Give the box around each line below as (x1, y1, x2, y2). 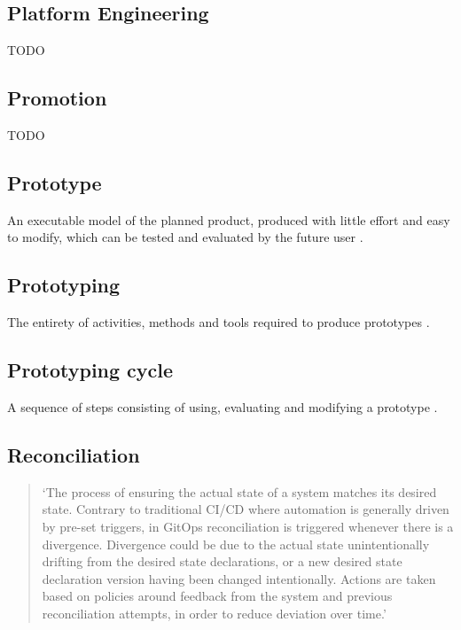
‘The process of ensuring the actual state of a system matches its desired (42, 482, 437, 501)
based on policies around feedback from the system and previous (42, 587, 393, 605)
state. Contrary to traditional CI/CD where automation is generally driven (42, 500, 449, 518)
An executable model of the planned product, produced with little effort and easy (7, 210, 450, 229)
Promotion (7, 84, 107, 112)
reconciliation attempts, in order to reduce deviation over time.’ (42, 603, 387, 622)
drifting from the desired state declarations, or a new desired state (42, 552, 402, 571)
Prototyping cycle (7, 356, 174, 384)
